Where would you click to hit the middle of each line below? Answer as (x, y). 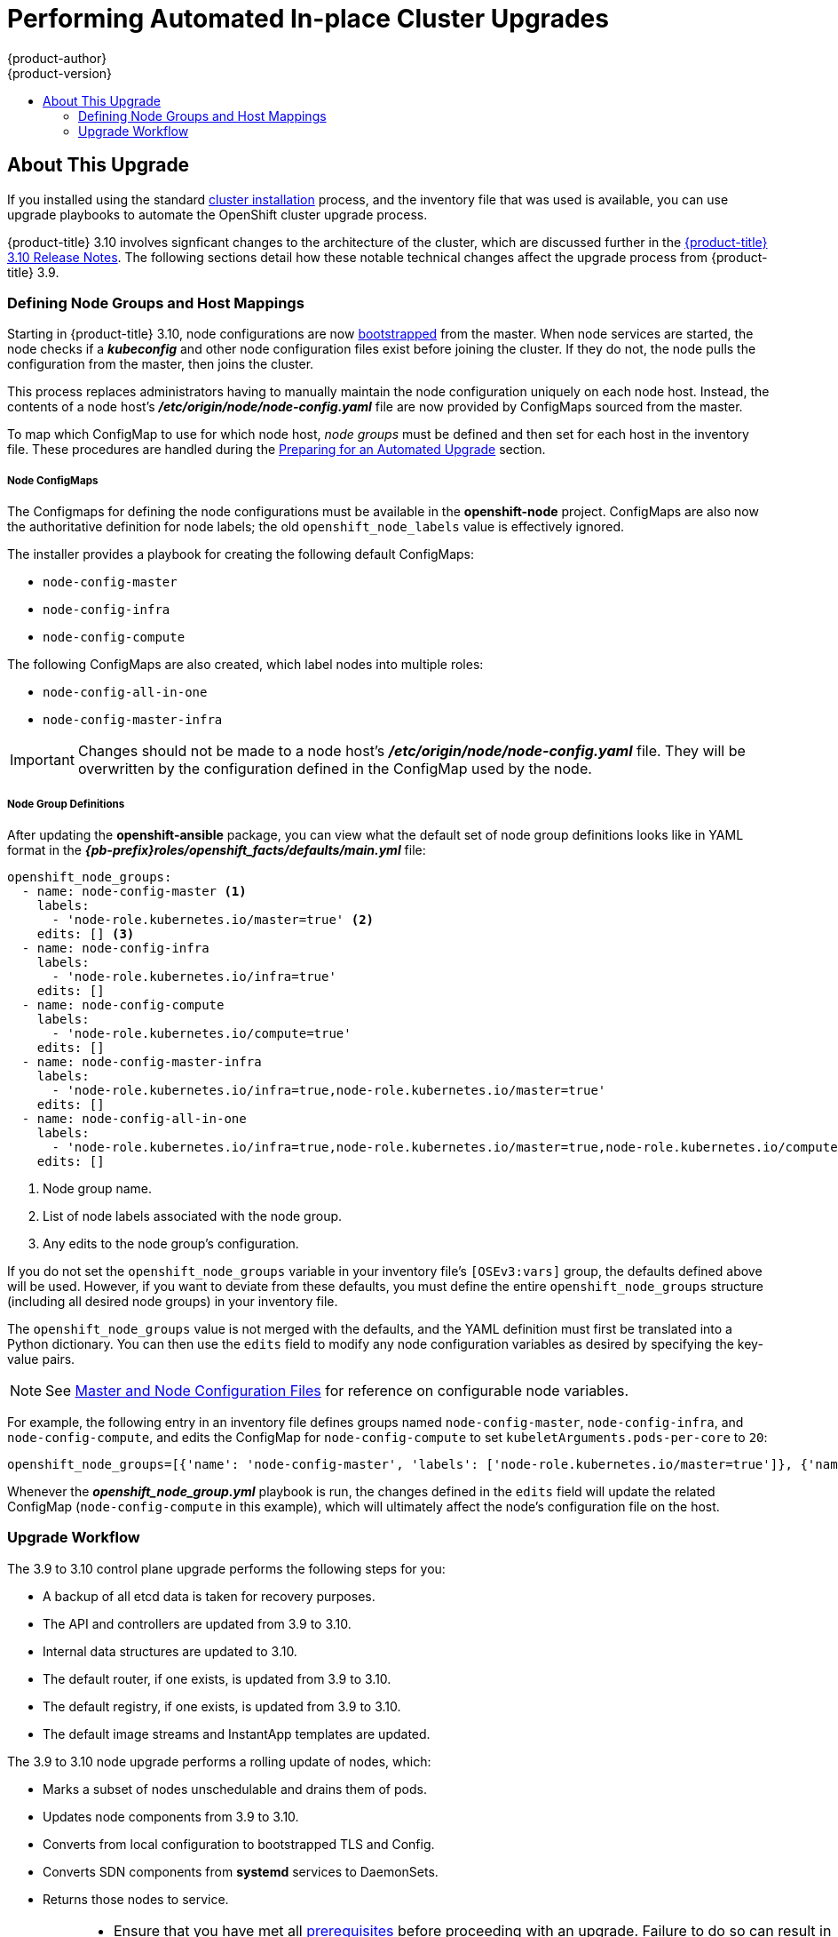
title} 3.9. (33, 272)
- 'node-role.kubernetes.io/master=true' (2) (213, 919)
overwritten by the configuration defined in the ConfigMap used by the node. (335, 769)
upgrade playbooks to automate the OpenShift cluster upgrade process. (217, 214)
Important (42, 760)
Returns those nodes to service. (136, 1899)
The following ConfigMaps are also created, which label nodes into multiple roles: (245, 665)
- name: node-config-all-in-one (134, 1118)
